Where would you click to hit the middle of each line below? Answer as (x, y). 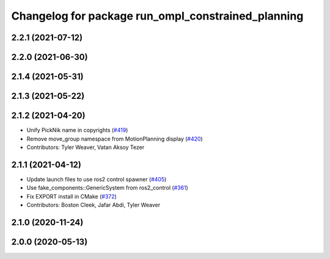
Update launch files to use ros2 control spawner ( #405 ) (97, 179)
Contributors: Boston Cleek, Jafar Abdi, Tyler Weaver (94, 205)
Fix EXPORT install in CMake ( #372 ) (72, 196)
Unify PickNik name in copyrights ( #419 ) (77, 130)
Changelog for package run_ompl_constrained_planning (157, 16)
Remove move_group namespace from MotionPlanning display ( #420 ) (115, 139)
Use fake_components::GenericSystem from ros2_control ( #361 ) (108, 188)
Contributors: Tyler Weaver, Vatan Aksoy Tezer (86, 147)
